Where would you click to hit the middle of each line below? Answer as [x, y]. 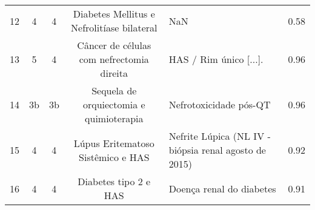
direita [114, 73]
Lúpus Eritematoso [114, 143]
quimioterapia [114, 118]
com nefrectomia [114, 59]
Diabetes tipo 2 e [114, 181]
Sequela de [114, 90]
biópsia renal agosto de [217, 150]
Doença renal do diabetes [222, 188]
